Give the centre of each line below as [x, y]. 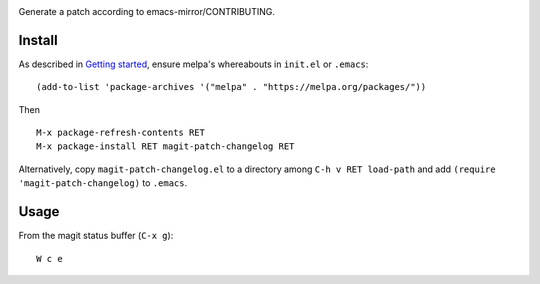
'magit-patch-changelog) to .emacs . [103, 183]
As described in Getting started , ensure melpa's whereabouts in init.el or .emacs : [193, 64]
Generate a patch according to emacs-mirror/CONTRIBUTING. [146, 11]
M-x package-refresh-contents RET [120, 133]
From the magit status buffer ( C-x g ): [96, 236]
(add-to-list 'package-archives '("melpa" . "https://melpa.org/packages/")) [231, 87]
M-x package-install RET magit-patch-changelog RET [165, 146]
